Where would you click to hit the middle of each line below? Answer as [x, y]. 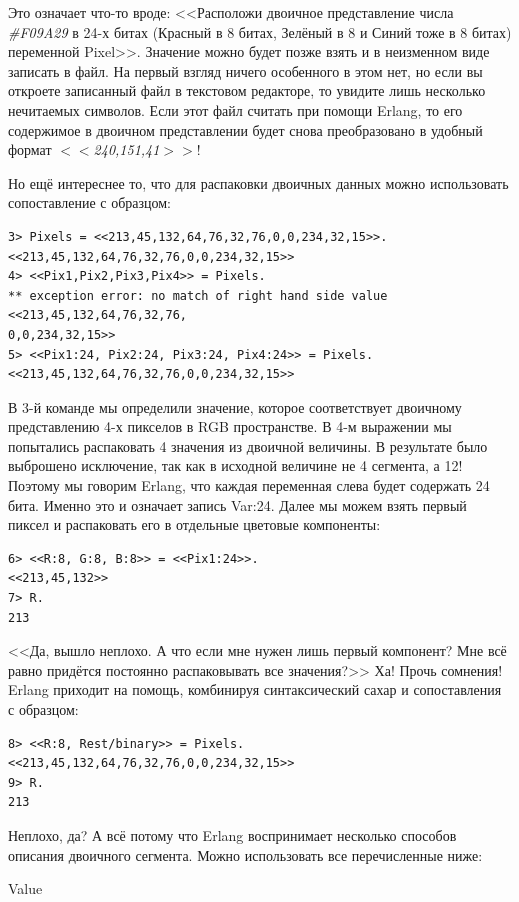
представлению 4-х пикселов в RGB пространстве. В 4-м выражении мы [230, 426]
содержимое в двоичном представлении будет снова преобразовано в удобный [245, 129]
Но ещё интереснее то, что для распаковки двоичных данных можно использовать [258, 182]
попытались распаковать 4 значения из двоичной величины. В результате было [248, 445]
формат [30, 149]
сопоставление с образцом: [89, 202]
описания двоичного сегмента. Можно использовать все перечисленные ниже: [245, 854]
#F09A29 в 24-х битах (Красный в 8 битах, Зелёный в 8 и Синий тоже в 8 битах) [260, 31]
